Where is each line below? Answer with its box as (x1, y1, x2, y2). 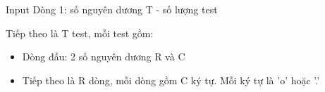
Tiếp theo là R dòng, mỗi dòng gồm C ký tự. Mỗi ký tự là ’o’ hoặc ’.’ (22, 72, 320, 87)
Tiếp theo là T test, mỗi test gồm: (6, 25, 154, 40)
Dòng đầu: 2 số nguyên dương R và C (22, 49, 185, 64)
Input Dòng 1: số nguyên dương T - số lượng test (6, 2, 218, 16)
